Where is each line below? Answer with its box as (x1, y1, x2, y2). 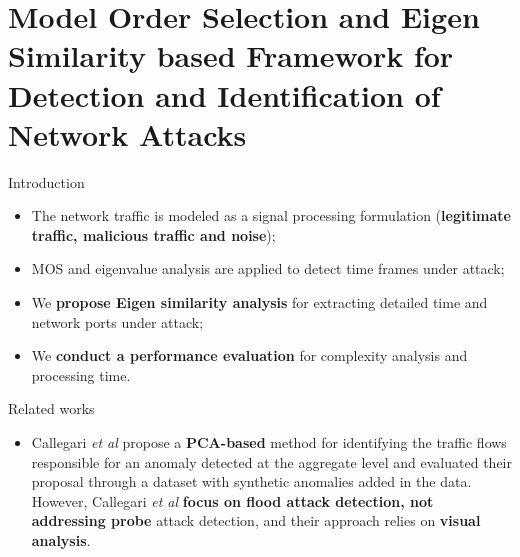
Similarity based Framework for (8, 35, 454, 76)
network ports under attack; (31, 311, 204, 332)
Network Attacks (8, 113, 247, 154)
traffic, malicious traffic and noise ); (31, 224, 276, 245)
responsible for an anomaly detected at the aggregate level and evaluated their (31, 451, 512, 472)
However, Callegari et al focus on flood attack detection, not (31, 490, 434, 511)
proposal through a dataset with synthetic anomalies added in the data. (31, 471, 472, 492)
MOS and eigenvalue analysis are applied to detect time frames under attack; (31, 258, 505, 279)
